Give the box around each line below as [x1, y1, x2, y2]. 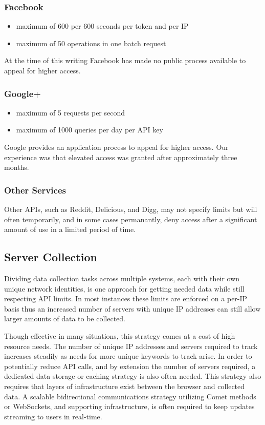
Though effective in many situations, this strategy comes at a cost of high [4, 330, 235, 341]
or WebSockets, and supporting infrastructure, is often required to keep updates [4, 401, 255, 412]
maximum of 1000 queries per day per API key [16, 124, 163, 135]
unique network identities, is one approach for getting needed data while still [4, 283, 245, 294]
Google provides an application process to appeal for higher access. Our [4, 142, 229, 152]
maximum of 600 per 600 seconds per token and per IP [16, 21, 189, 31]
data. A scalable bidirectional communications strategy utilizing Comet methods [4, 391, 256, 401]
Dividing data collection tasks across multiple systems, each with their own [4, 273, 240, 283]
